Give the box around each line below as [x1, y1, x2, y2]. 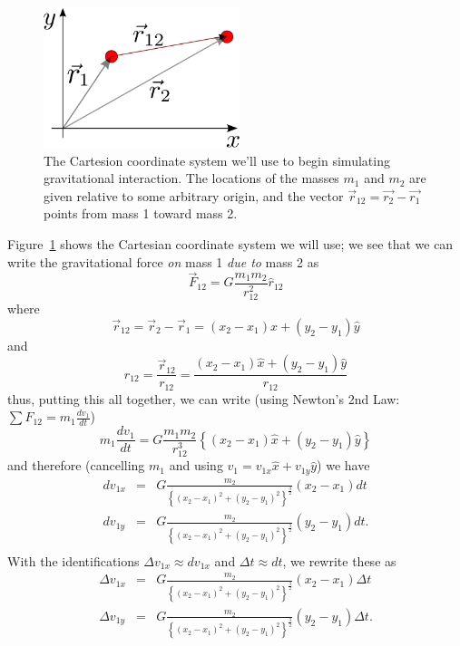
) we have [317, 456, 370, 475]
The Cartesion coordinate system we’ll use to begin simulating [44, 150, 390, 169]
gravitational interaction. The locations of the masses [44, 169, 339, 188]
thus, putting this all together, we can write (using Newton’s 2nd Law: [7, 389, 400, 408]
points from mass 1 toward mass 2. [44, 204, 238, 223]
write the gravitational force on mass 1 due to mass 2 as [7, 252, 319, 271]
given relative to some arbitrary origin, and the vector [44, 186, 344, 205]
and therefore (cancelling [7, 456, 145, 475]
